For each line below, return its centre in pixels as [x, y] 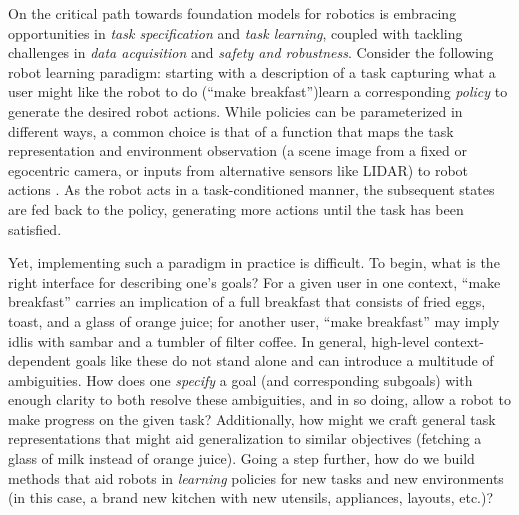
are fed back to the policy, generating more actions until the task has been [236, 208]
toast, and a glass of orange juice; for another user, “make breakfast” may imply [254, 320]
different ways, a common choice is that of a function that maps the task [231, 130]
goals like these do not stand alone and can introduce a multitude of [284, 360]
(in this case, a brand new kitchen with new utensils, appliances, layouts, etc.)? [251, 497]
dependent [40, 360]
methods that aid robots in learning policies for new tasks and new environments [256, 477]
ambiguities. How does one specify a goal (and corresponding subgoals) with [240, 379]
